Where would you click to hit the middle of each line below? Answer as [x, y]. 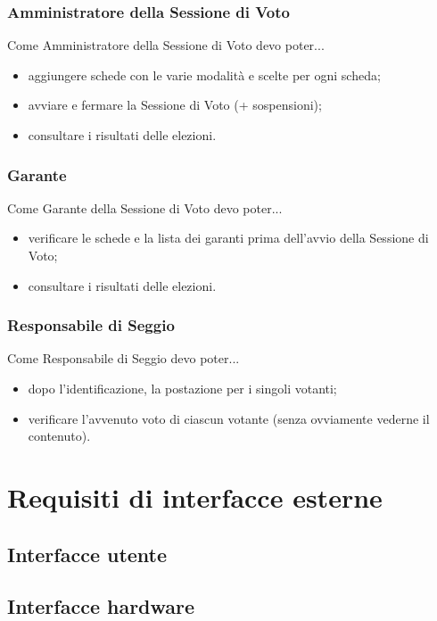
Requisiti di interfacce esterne [195, 497]
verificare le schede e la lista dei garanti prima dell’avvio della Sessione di [228, 238]
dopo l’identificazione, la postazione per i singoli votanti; [182, 388]
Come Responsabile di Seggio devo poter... [124, 358]
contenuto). [59, 436]
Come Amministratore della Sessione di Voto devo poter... [166, 45]
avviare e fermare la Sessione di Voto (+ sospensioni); [175, 105]
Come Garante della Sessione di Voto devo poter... [145, 207]
